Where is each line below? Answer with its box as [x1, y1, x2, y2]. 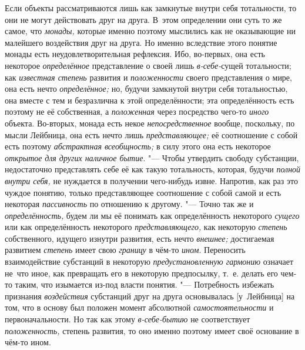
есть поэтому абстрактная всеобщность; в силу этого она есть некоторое [5, 140, 271, 152]
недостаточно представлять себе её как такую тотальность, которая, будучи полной [5, 163, 301, 175]
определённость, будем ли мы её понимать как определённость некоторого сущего [5, 209, 300, 221]
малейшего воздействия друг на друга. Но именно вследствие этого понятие [5, 36, 277, 48]
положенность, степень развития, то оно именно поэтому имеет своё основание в [5, 324, 299, 336]
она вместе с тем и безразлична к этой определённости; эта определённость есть [5, 94, 294, 106]
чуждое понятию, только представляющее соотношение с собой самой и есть [5, 186, 281, 198]
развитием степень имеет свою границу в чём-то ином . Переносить [5, 244, 246, 256]
